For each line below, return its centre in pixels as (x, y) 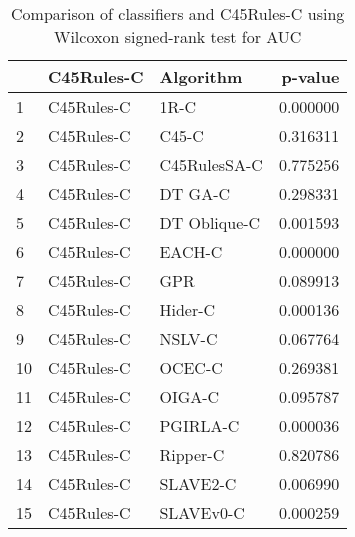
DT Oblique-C (210, 222)
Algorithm (201, 76)
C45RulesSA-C (211, 164)
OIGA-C (189, 396)
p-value (310, 76)
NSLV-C (188, 338)
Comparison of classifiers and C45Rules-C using (178, 13)
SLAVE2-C (198, 483)
